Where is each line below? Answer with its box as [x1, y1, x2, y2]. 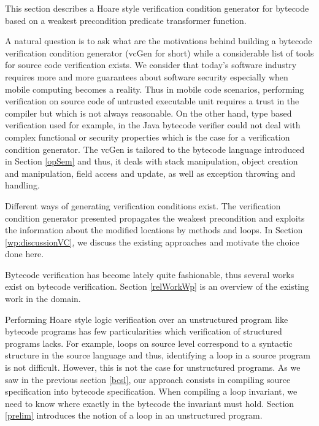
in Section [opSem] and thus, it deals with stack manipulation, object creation [5, 155, 298, 168]
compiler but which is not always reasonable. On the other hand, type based [5, 106, 292, 119]
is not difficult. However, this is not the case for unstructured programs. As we [5, 361, 301, 374]
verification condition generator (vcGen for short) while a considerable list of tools [5, 46, 314, 59]
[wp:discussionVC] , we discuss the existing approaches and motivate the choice [5, 235, 299, 248]
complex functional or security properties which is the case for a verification [5, 130, 290, 143]
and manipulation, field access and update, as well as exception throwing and [5, 166, 296, 179]
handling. [5, 179, 40, 192]
